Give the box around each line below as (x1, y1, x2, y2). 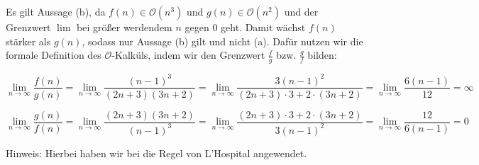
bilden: (307, 47, 337, 62)
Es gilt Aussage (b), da (6, 4, 106, 18)
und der (284, 4, 319, 18)
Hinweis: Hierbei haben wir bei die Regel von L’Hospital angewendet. (6, 145, 307, 160)
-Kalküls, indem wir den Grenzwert (111, 47, 265, 62)
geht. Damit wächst (221, 20, 306, 34)
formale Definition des (6, 47, 101, 62)
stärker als (6, 33, 51, 48)
